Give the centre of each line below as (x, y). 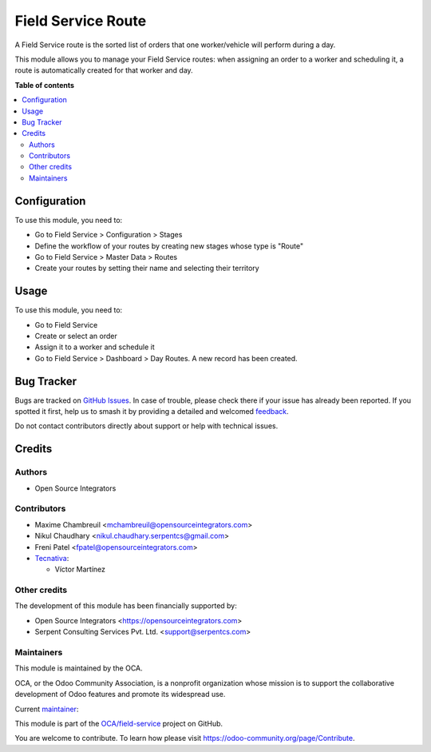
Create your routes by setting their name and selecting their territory (147, 269)
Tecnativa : (52, 558)
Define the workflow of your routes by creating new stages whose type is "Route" (169, 246)
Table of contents (45, 85)
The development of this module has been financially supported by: (126, 606)
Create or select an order (76, 336)
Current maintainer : (47, 709)
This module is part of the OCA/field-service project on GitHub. (119, 723)
